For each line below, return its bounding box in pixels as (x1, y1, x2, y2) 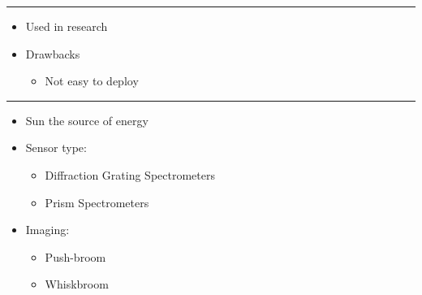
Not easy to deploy (45, 72, 139, 89)
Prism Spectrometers (45, 193, 149, 210)
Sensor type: (25, 139, 87, 156)
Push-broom (45, 248, 106, 265)
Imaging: (25, 221, 70, 238)
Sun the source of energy (25, 111, 149, 128)
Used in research (25, 18, 108, 34)
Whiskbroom (45, 275, 109, 293)
